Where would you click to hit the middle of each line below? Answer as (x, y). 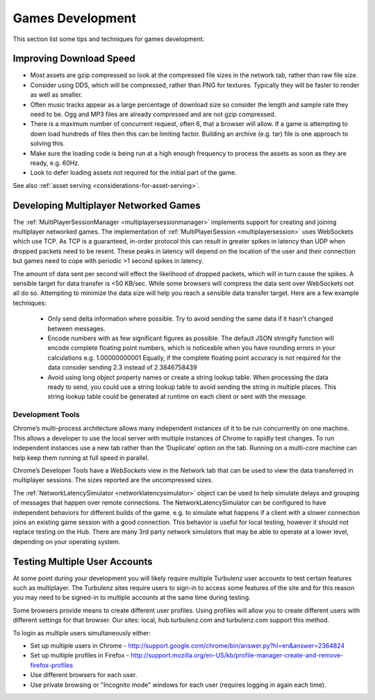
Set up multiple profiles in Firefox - (80, 655)
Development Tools (46, 415)
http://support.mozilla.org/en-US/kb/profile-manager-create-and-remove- (237, 655)
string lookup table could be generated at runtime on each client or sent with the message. (177, 397)
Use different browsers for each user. (84, 675)
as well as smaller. (56, 95)
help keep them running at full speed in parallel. (81, 458)
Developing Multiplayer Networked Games (107, 205)
